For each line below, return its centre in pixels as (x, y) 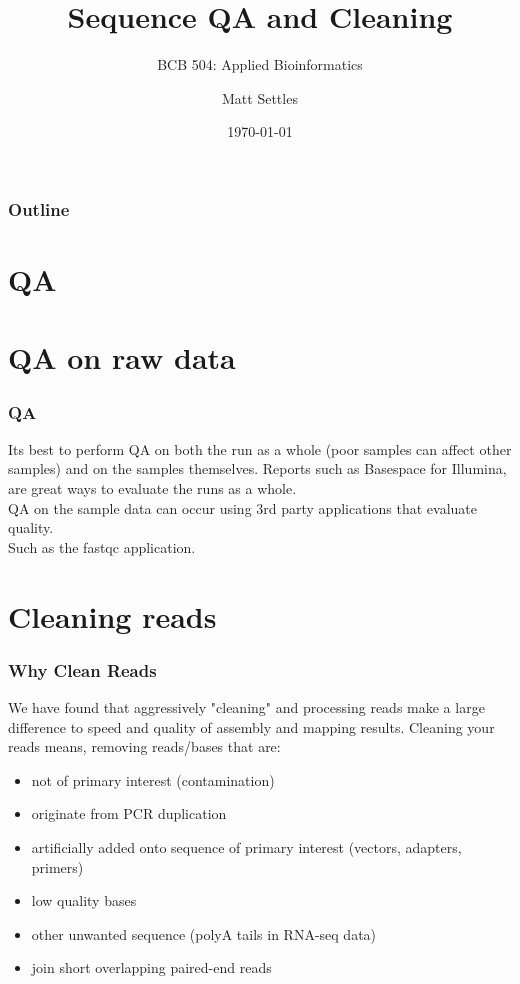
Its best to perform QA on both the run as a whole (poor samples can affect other (260, 448)
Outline (39, 208)
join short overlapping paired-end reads (151, 967)
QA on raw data (122, 357)
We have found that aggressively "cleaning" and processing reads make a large (246, 706)
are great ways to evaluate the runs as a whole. (152, 487)
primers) (57, 866)
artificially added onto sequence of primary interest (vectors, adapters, (246, 846)
